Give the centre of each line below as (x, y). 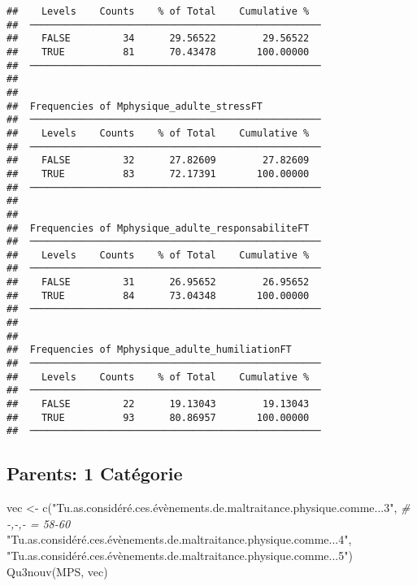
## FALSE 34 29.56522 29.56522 (158, 39)
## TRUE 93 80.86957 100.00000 (158, 417)
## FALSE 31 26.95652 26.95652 (158, 282)
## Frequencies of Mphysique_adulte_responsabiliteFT (158, 228)
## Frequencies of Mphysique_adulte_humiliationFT (149, 350)
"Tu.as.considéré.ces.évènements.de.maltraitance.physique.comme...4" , (179, 539)
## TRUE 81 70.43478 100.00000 (158, 52)
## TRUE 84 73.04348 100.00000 (158, 295)
